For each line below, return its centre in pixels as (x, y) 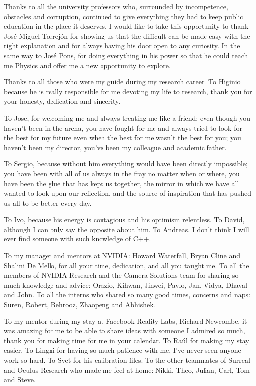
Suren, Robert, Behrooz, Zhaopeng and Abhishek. (80, 304)
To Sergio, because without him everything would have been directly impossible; (126, 164)
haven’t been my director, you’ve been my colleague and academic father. (115, 147)
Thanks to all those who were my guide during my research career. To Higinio (122, 82)
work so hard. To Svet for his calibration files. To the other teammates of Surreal (127, 360)
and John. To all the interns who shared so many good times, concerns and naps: (127, 294)
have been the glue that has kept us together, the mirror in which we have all (122, 183)
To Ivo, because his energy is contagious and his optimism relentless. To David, (124, 219)
